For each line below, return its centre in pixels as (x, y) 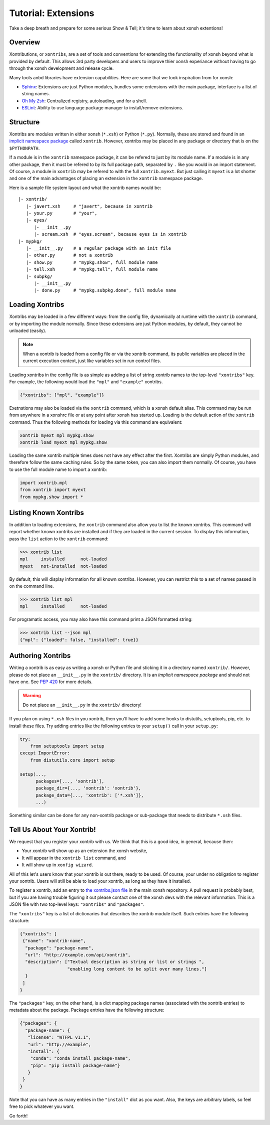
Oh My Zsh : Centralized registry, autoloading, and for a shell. (84, 101)
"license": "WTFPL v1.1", (59, 1037)
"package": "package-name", (59, 948)
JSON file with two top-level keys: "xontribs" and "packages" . (77, 904)
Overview (25, 42)
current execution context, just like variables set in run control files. (92, 361)
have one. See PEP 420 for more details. (51, 682)
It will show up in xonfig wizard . (57, 865)
